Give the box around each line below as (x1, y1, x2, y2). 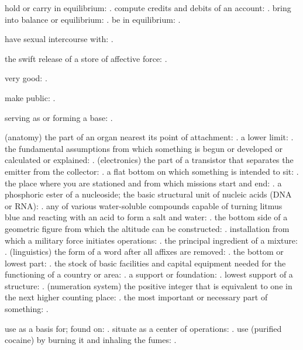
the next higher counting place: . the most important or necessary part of (5, 291, 268, 303)
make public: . (5, 91, 56, 103)
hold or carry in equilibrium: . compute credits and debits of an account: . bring (5, 2, 291, 13)
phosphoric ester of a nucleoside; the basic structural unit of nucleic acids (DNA (5, 188, 292, 200)
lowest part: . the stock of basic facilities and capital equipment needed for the (5, 257, 286, 269)
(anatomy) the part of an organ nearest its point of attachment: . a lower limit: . (5, 131, 294, 143)
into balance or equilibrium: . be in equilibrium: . (5, 13, 181, 25)
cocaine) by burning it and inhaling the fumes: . (5, 334, 177, 346)
